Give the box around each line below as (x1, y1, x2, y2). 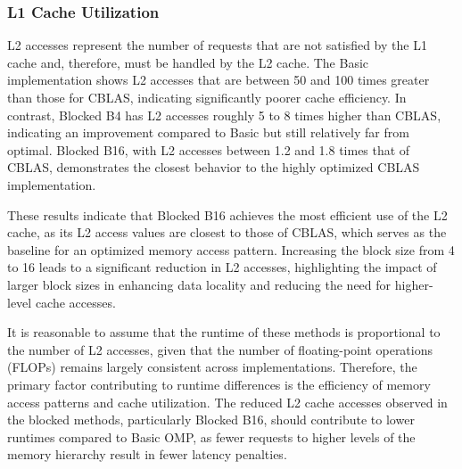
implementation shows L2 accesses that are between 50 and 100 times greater (7, 70, 430, 89)
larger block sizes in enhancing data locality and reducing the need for (7, 275, 392, 293)
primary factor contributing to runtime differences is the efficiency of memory (7, 374, 431, 393)
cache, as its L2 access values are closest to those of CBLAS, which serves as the (7, 223, 447, 242)
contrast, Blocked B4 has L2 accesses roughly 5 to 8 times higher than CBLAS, (7, 105, 441, 124)
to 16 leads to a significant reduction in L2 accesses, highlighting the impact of (7, 258, 437, 276)
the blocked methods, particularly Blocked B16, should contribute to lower (7, 410, 415, 429)
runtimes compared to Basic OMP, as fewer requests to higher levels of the (7, 427, 416, 446)
